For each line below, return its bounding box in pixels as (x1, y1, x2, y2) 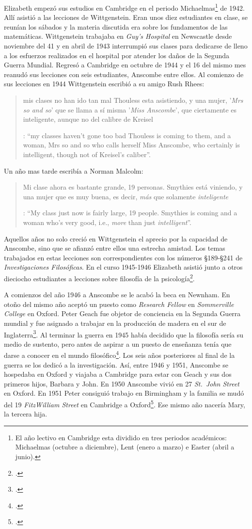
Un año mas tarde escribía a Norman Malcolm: (4, 165, 143, 176)
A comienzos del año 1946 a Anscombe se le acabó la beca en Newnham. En (4, 289, 230, 300)
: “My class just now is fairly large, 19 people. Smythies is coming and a (23, 208, 237, 218)
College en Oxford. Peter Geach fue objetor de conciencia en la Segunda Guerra (4, 308, 241, 319)
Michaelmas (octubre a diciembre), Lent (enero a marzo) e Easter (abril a (15, 442, 235, 452)
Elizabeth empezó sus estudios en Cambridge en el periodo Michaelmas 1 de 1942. (4, 1, 245, 13)
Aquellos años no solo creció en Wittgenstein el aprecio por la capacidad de (4, 233, 228, 243)
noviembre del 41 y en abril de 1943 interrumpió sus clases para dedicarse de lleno (4, 41, 248, 51)
